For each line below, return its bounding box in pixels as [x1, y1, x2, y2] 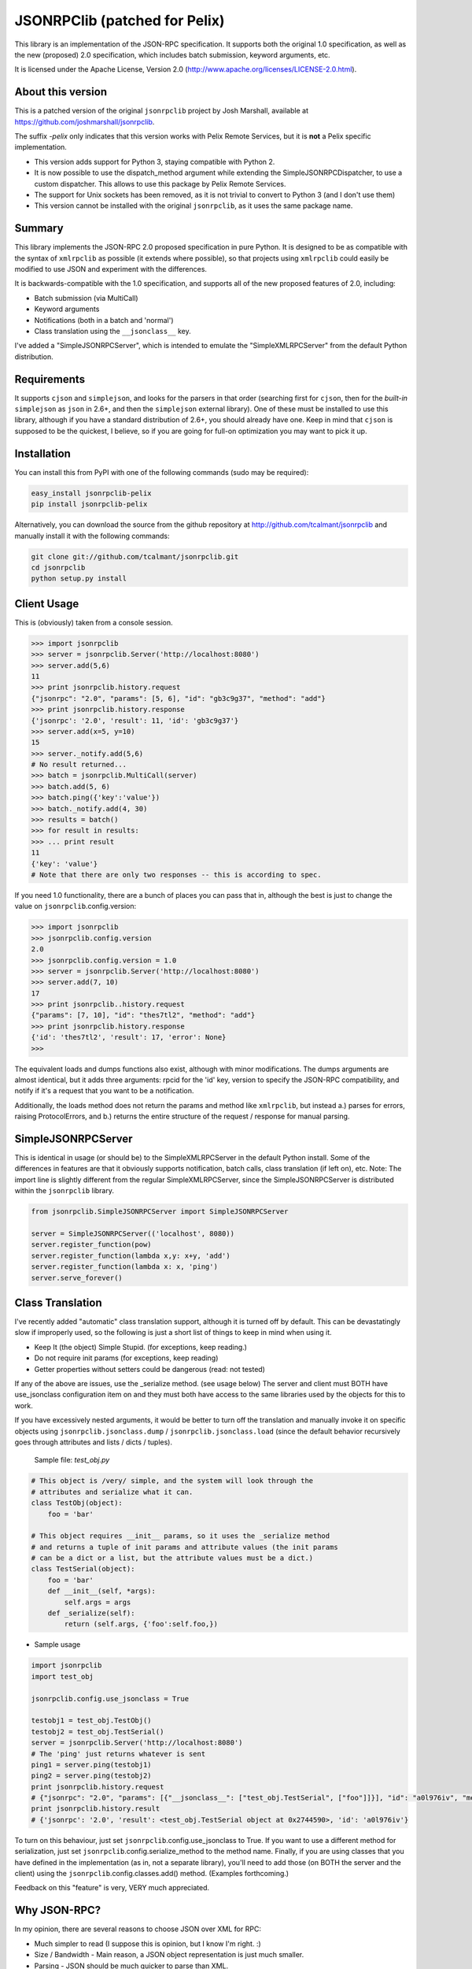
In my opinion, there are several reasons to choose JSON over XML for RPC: [14, 1924, 261, 1934]
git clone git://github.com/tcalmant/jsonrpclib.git [31, 552, 239, 561]
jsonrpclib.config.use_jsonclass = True [31, 1694, 189, 1703]
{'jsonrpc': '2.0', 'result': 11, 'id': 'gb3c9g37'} [31, 716, 239, 725]
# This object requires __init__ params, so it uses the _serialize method [31, 1532, 330, 1541]
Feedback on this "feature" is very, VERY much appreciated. [14, 1883, 210, 1893]
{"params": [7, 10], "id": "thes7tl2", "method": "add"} [31, 1010, 256, 1020]
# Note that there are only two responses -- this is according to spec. [31, 870, 322, 879]
